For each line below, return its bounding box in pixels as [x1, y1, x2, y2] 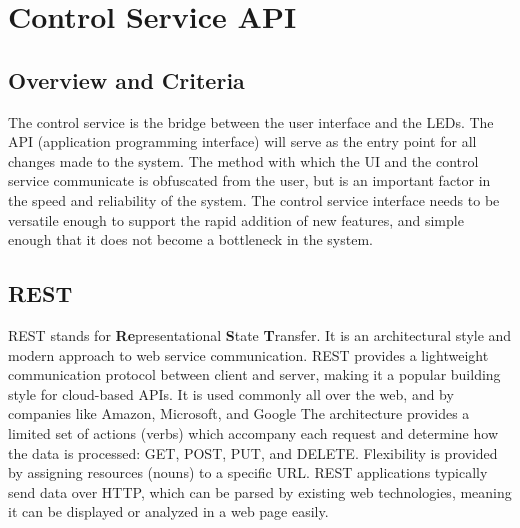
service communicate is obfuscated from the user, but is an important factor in [8, 170, 491, 191]
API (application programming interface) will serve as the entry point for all [8, 131, 477, 152]
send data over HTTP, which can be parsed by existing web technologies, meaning [8, 481, 512, 502]
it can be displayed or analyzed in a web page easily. [8, 501, 329, 522]
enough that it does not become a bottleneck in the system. [8, 229, 373, 250]
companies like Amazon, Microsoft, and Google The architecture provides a [8, 403, 470, 424]
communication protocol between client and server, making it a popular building [8, 364, 501, 385]
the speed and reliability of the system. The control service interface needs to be [8, 189, 500, 210]
